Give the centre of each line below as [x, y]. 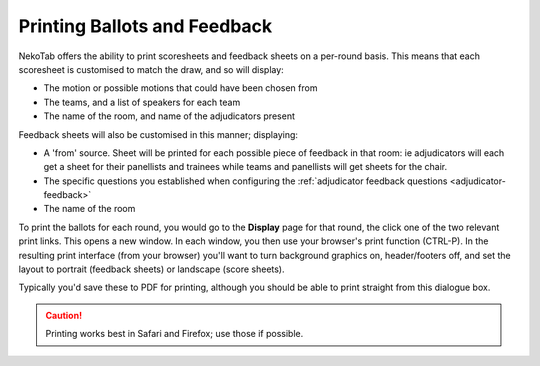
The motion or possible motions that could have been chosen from [180, 88]
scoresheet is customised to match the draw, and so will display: [151, 69]
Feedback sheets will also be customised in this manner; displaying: [158, 134]
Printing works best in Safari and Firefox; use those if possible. [174, 334]
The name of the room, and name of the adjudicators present [169, 116]
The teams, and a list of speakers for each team [142, 102]
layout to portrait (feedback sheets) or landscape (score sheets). [151, 269]
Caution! [64, 315]
